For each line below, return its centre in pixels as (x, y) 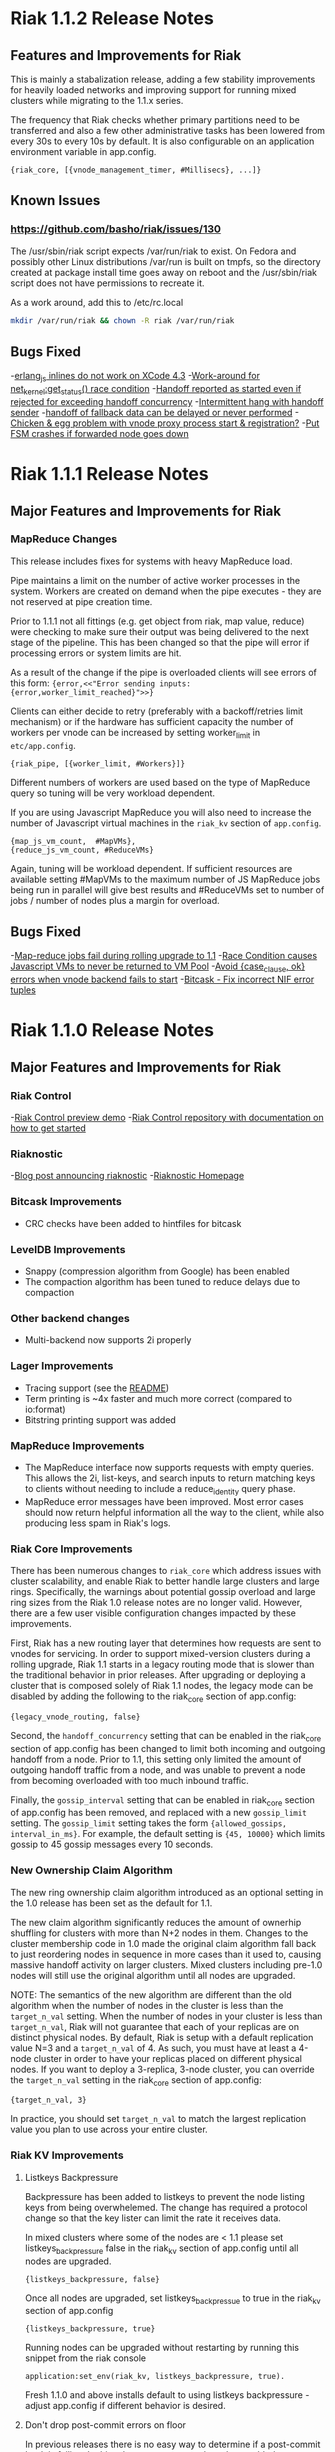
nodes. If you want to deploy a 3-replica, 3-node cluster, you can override (162, 2069)
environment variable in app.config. (83, 151)
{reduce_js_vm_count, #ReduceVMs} (82, 850)
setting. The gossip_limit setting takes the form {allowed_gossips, (148, 1823)
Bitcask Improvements (66, 1202)
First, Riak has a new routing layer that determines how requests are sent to (166, 1643)
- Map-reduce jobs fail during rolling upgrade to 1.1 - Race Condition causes (164, 956)
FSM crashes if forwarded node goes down (100, 433)
